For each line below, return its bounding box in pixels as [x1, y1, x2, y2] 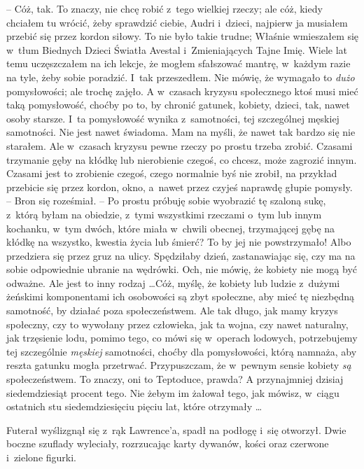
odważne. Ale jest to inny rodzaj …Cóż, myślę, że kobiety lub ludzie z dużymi [6, 275, 340, 290]
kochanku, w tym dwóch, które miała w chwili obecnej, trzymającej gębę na [6, 220, 335, 235]
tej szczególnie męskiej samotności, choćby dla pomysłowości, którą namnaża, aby [6, 344, 357, 358]
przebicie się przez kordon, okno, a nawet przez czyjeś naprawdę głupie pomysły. [6, 179, 353, 194]
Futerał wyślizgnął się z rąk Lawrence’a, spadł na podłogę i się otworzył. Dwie [6, 422, 346, 437]
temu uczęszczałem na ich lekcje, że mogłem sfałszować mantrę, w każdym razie [6, 56, 351, 71]
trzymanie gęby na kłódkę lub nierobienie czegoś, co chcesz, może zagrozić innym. [6, 152, 357, 167]
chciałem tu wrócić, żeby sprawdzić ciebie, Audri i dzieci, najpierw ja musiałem [6, 15, 348, 29]
